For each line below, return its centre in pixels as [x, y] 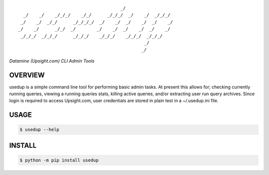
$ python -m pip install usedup [59, 160]
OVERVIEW [27, 75]
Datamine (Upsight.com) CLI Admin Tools [52, 61]
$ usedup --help [40, 130]
